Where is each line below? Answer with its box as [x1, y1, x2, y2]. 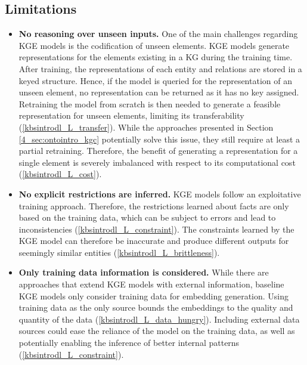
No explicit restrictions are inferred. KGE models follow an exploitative [18, 187, 301, 200]
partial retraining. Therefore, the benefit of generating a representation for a [18, 144, 298, 157]
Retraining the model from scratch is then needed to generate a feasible [18, 97, 281, 110]
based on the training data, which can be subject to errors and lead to [18, 211, 276, 224]
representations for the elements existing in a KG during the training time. [18, 51, 293, 63]
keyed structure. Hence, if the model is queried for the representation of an [18, 74, 292, 86]
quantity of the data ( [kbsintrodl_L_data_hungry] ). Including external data [18, 313, 300, 325]
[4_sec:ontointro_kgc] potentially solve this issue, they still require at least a [18, 132, 300, 145]
